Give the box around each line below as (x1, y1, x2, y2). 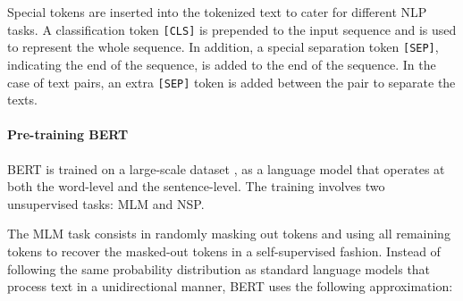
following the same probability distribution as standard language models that (7, 259, 431, 278)
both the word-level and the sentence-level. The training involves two (7, 177, 385, 196)
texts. (7, 90, 38, 109)
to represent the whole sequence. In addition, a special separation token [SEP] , (7, 38, 439, 56)
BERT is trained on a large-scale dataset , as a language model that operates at (7, 159, 445, 178)
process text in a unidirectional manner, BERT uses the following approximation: (7, 277, 453, 296)
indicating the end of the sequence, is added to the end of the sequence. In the (7, 54, 436, 73)
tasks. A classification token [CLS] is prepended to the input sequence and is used (7, 20, 457, 38)
